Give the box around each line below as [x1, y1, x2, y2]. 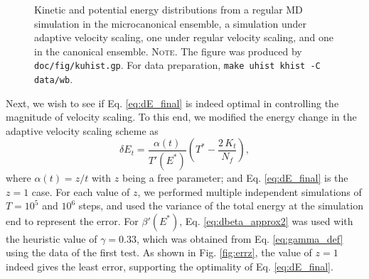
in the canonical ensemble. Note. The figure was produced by [34, 43, 302, 58]
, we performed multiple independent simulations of [137, 184, 362, 199]
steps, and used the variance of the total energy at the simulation [78, 198, 363, 213]
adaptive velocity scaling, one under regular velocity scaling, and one [34, 30, 334, 45]
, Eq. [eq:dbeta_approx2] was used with [179, 213, 353, 228]
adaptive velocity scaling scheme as [6, 123, 159, 138]
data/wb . [34, 72, 73, 87]
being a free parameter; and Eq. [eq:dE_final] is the [122, 170, 348, 185]
